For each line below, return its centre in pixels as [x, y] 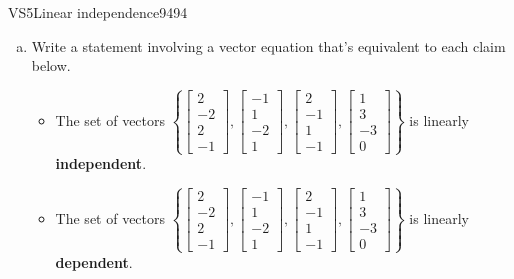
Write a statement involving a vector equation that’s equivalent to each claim [268, 45]
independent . [101, 163]
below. [51, 65]
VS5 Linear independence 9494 [98, 12]
